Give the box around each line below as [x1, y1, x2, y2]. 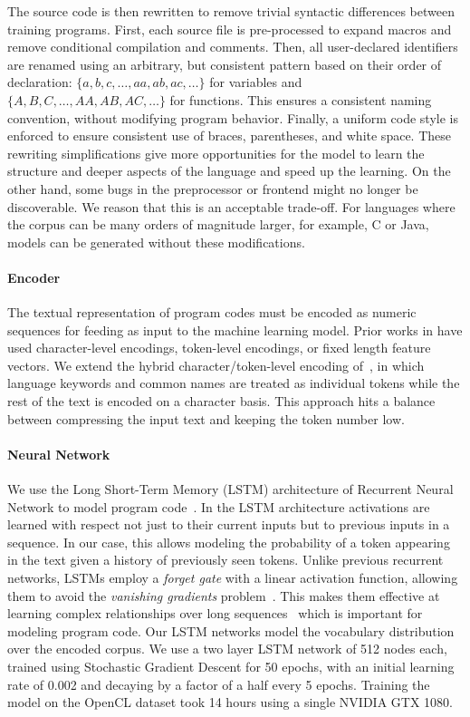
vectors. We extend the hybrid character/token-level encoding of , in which [7, 355, 425, 374]
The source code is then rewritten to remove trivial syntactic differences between [7, 2, 455, 20]
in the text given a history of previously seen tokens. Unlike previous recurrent [7, 550, 444, 569]
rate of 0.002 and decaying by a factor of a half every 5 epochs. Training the [7, 674, 430, 693]
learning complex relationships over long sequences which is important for [7, 604, 423, 623]
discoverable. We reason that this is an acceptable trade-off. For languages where [7, 197, 456, 216]
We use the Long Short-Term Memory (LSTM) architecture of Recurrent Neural [7, 480, 454, 499]
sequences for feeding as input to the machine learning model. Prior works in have [7, 320, 463, 339]
